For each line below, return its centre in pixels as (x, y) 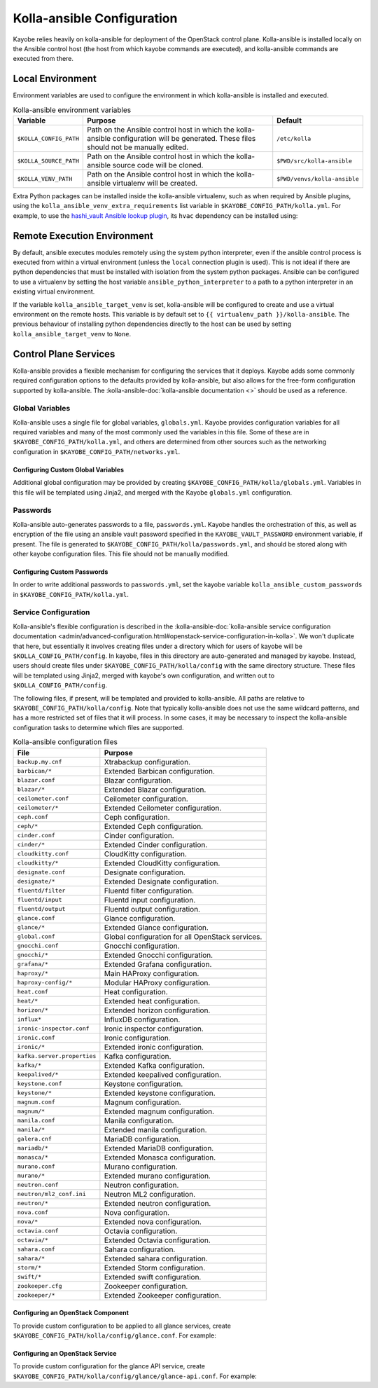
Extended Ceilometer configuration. (163, 808)
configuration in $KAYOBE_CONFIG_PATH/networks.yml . (97, 451)
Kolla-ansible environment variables (72, 110)
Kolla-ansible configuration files (65, 742)
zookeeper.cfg (40, 1286)
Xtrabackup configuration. (147, 762)
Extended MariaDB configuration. (159, 1148)
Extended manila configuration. (155, 1129)
